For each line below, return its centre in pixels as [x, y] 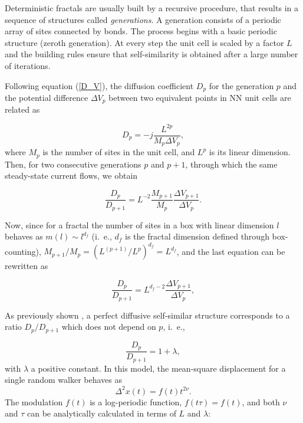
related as [22, 109]
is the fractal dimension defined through [197, 236]
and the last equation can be [233, 251]
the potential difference [47, 98]
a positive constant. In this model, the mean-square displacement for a [158, 368]
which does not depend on [109, 327]
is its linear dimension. [250, 152]
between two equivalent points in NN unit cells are [200, 98]
